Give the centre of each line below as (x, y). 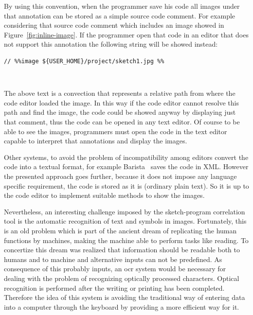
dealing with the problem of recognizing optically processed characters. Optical (122, 278)
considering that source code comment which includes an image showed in (114, 25)
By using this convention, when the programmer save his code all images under (122, 6)
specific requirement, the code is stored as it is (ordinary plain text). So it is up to (126, 185)
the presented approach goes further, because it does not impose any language (120, 176)
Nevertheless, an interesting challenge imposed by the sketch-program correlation (125, 211)
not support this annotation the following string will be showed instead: (111, 44)
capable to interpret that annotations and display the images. (96, 141)
